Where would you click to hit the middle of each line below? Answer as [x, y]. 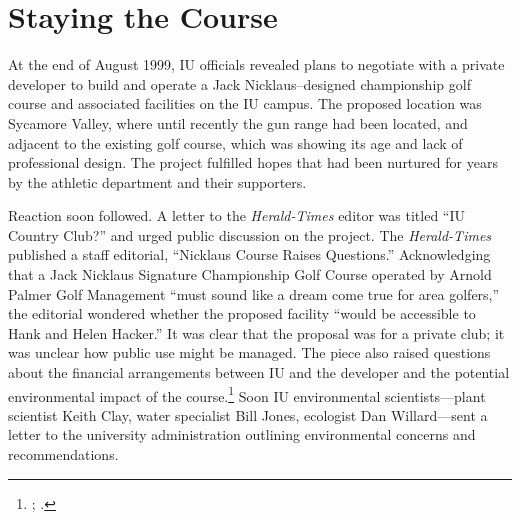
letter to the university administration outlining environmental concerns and [242, 434]
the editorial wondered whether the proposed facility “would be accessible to [242, 313]
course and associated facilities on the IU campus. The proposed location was [245, 103]
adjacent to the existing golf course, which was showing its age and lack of [235, 142]
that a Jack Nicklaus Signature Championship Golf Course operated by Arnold [250, 274]
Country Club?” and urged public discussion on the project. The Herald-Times [250, 234]
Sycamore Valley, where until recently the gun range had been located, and [238, 122]
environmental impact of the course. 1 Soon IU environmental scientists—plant [247, 394]
